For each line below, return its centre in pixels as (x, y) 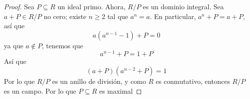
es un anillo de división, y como (99, 81)
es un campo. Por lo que (40, 90)
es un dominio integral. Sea (183, 6)
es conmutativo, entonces (193, 81)
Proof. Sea (19, 6)
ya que (14, 45)
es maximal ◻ (121, 90)
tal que (118, 16)
